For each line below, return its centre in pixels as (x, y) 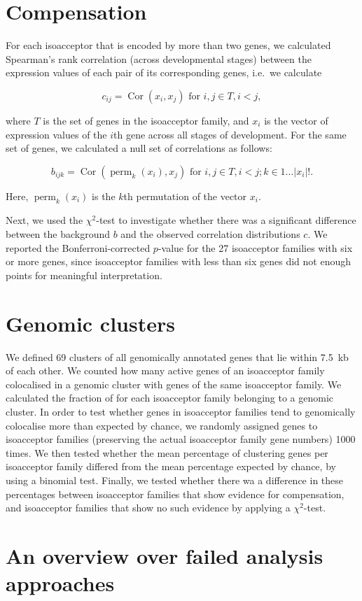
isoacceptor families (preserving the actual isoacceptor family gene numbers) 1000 (181, 439)
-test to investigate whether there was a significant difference (226, 220)
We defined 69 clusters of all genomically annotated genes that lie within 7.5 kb (177, 356)
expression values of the (56, 134)
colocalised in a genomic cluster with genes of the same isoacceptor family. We (174, 384)
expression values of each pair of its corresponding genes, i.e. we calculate (164, 72)
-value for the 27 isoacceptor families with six (255, 247)
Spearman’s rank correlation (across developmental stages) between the (159, 58)
